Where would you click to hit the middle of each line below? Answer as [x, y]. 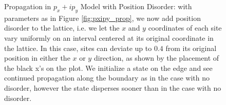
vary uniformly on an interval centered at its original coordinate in [109, 37]
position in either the [37, 58]
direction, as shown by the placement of [156, 58]
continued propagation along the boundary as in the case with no [107, 78]
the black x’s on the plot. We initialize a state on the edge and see [108, 68]
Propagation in [28, 6]
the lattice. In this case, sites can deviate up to [78, 48]
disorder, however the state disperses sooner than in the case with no [113, 87]
